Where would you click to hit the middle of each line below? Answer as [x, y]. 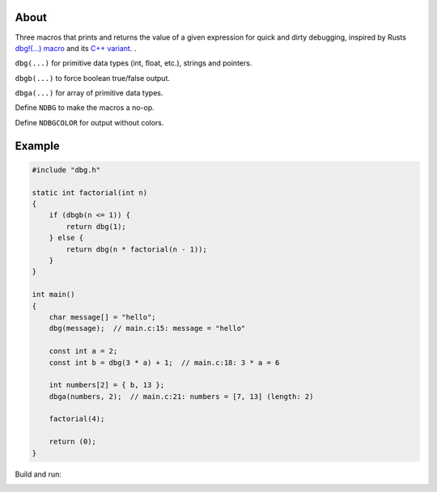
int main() [53, 295]
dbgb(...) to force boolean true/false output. [92, 78]
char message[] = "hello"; [103, 317]
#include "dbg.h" [66, 170]
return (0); [73, 442]
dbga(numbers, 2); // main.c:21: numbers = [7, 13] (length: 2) [181, 396]
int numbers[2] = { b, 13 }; [107, 385]
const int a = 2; [83, 351]
